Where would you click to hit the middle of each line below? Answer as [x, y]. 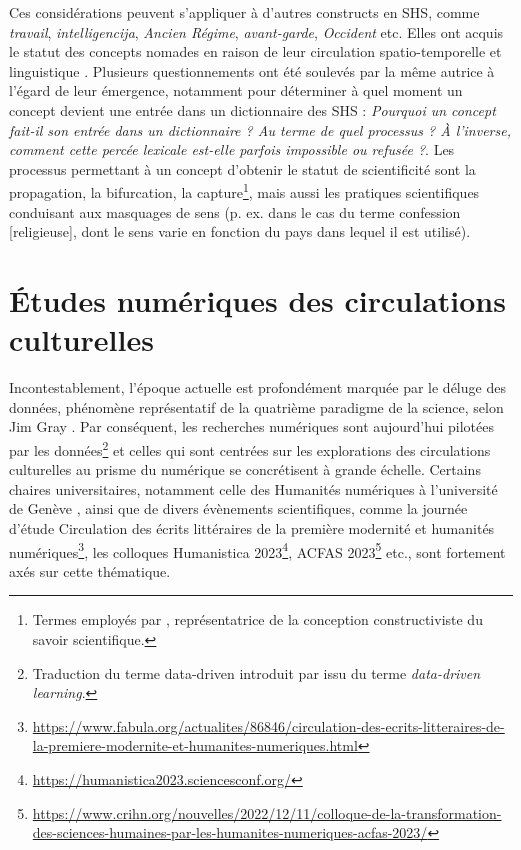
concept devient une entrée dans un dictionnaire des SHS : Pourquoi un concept [252, 109]
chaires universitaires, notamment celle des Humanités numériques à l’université [253, 488]
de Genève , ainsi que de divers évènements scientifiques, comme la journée [238, 508]
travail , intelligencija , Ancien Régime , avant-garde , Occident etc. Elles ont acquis [256, 31]
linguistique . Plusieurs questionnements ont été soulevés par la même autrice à [252, 70]
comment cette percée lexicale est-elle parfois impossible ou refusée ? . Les [232, 149]
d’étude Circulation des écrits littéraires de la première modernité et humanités [252, 527]
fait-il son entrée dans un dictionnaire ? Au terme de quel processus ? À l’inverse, [260, 129]
